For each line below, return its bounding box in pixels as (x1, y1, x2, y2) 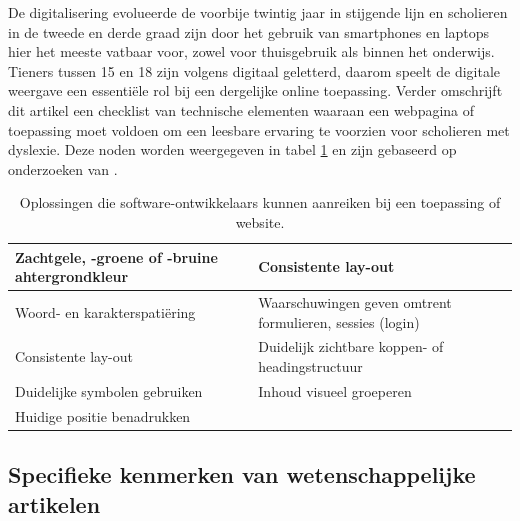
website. (235, 211, 285, 232)
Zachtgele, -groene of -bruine (15, 246, 218, 267)
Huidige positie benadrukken (15, 405, 191, 426)
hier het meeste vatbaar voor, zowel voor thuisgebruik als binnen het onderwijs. (8, 41, 495, 62)
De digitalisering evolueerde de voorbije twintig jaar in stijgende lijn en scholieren (8, 2, 508, 22)
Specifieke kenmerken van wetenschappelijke (8, 459, 476, 490)
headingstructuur (258, 356, 363, 376)
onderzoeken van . (8, 158, 118, 179)
